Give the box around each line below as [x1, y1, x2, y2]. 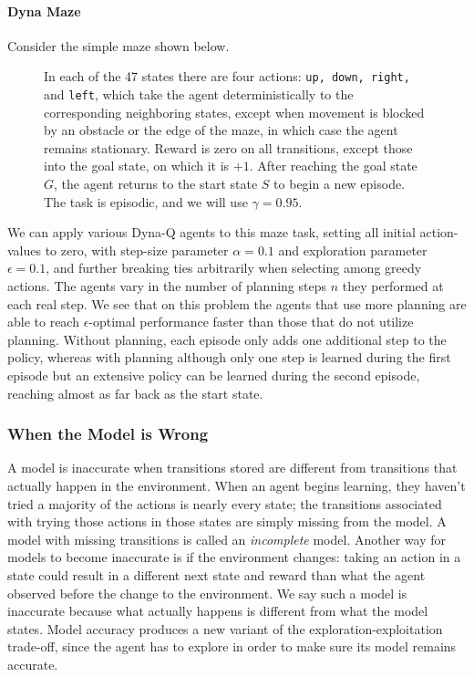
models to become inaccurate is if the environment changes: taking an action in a [7, 547, 461, 567]
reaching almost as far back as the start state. [7, 383, 263, 402]
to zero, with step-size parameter [45, 240, 229, 259]
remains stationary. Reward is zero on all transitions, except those [44, 138, 413, 157]
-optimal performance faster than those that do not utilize [88, 312, 414, 331]
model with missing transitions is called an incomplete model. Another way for [7, 529, 446, 548]
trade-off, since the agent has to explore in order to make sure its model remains [7, 637, 457, 656]
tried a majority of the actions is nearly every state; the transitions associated [7, 494, 442, 513]
